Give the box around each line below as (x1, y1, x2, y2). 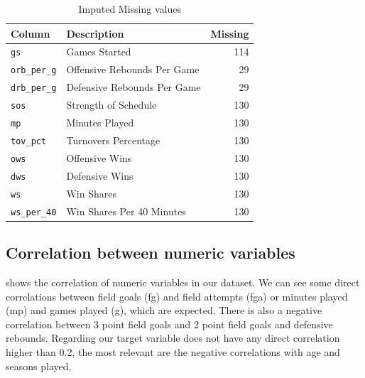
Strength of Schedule (66, 97, 157, 112)
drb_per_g (11, 83, 57, 94)
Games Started (66, 44, 131, 59)
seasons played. (6, 358, 72, 373)
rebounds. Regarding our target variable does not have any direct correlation (6, 330, 340, 345)
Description (66, 26, 124, 40)
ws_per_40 (11, 207, 57, 217)
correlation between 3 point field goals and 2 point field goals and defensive (6, 316, 333, 331)
